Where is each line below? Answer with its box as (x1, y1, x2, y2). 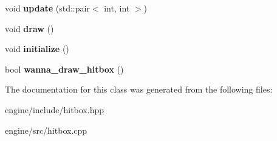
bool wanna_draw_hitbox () (5, 62, 124, 75)
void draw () (5, 22, 54, 34)
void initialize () (5, 42, 69, 55)
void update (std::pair (5, 2, 90, 14)
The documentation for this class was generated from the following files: (5, 83, 273, 96)
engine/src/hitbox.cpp (5, 123, 87, 136)
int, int (104, 2, 130, 14)
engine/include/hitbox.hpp (5, 103, 104, 116)
